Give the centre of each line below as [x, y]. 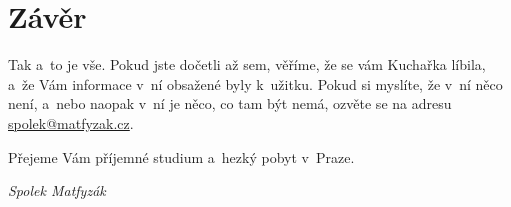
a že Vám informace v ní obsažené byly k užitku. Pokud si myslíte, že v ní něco [255, 83]
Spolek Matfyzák [57, 190]
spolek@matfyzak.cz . [71, 122]
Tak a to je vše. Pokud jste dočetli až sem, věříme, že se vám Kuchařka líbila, [247, 64]
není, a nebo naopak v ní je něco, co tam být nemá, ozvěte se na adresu [230, 103]
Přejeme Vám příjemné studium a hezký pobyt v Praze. [181, 156]
